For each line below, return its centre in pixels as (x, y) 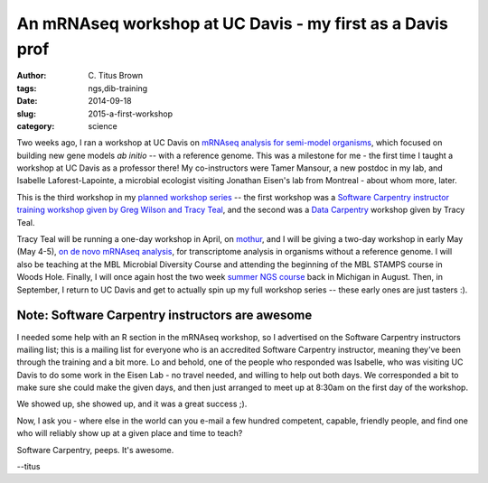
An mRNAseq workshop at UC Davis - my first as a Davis (233, 23)
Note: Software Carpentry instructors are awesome (164, 316)
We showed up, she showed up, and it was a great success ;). (132, 404)
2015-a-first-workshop (131, 114)
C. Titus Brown (116, 76)
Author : (32, 76)
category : (36, 125)
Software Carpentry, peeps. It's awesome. (95, 450)
